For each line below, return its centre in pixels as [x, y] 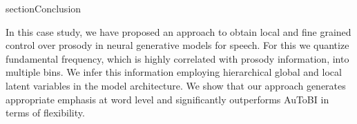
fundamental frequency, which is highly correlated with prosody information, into [177, 58]
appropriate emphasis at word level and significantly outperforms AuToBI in [167, 99]
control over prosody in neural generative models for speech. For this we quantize [177, 45]
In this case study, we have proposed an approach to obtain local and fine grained [178, 31]
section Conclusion [44, 8]
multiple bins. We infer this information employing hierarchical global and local [174, 72]
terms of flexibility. [45, 113]
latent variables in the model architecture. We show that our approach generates [176, 85]
